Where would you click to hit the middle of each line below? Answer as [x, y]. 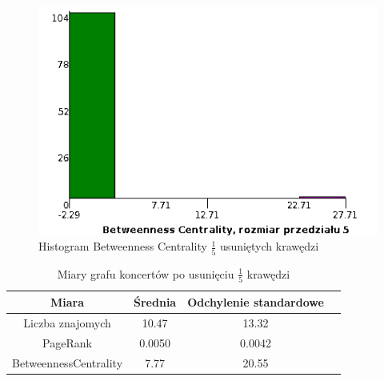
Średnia [155, 301]
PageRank [67, 342]
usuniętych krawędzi [270, 246]
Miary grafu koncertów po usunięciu [146, 273]
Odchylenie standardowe [256, 301]
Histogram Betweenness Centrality [123, 246]
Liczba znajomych [67, 322]
